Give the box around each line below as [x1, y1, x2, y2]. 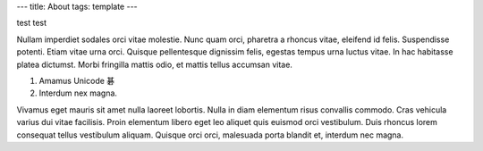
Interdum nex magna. [38, 88, 118, 98]
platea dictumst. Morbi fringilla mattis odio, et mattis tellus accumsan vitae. [16, 59, 292, 70]
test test [16, 18, 47, 29]
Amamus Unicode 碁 [38, 75, 115, 86]
